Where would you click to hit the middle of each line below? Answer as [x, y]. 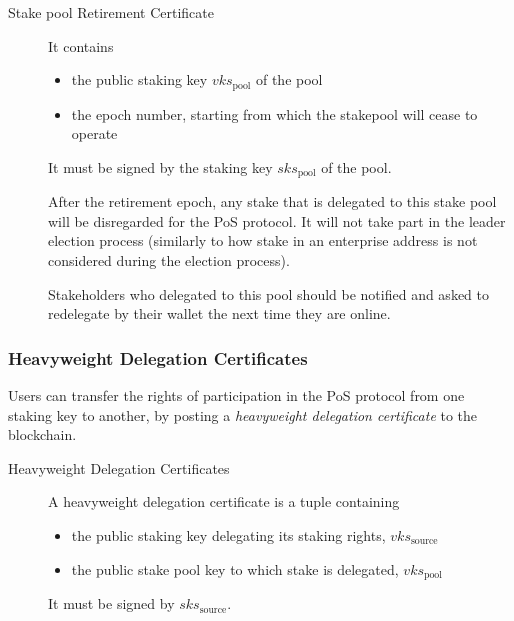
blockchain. [42, 434]
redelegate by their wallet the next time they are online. [219, 313]
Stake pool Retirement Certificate [111, 12]
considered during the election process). [169, 260]
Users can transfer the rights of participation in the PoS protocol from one [236, 395]
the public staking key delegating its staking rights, [228, 535]
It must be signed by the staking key [160, 166]
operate [94, 133]
